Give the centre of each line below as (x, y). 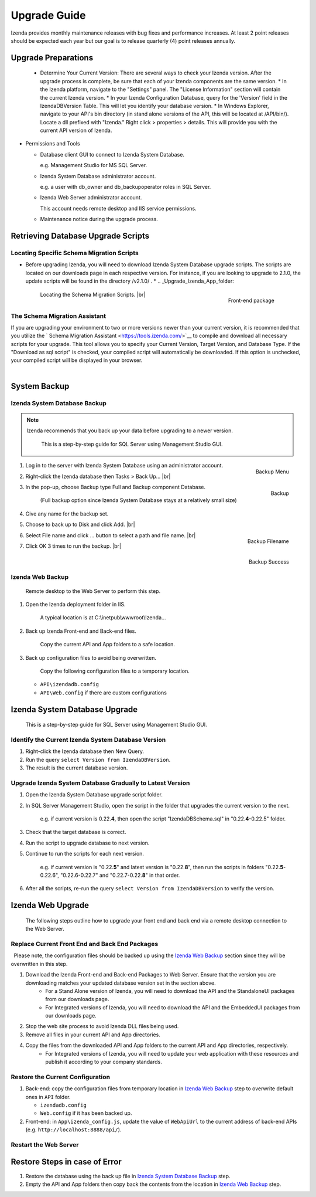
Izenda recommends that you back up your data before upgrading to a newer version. (130, 430)
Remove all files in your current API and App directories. (93, 1035)
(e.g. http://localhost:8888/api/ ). (73, 1130)
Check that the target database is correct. (76, 832)
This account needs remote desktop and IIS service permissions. (118, 208)
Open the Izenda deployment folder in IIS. (75, 605)
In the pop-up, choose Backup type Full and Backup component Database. (116, 487)
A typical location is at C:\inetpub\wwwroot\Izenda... (103, 618)
